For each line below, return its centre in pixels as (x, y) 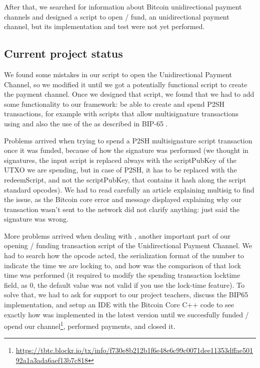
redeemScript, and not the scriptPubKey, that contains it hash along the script (125, 179)
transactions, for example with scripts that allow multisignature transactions (121, 114)
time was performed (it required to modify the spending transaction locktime (122, 275)
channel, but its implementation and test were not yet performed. (104, 26)
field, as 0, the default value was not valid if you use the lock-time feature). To (124, 285)
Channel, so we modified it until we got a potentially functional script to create (126, 84)
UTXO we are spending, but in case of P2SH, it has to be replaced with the (120, 170)
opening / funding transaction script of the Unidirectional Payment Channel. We (128, 245)
